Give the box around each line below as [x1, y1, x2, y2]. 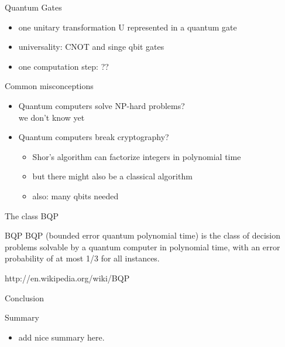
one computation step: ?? [18, 60, 109, 72]
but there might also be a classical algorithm [32, 170, 193, 182]
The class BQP [5, 209, 59, 222]
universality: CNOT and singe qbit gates [18, 40, 164, 53]
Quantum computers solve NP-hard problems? [18, 99, 185, 111]
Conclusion [5, 291, 44, 304]
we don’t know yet [18, 111, 85, 123]
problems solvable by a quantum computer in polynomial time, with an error [5, 240, 280, 253]
